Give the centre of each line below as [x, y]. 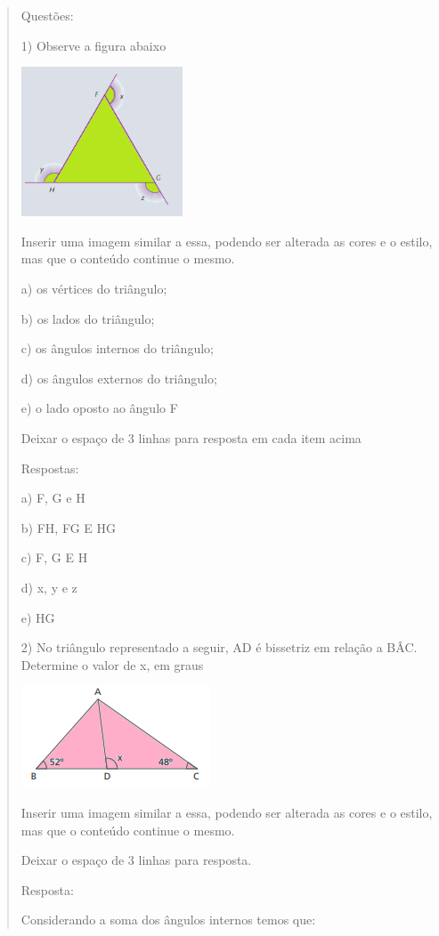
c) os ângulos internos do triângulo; [117, 348]
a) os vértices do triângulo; [94, 288]
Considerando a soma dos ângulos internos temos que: [168, 920]
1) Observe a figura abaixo [93, 45]
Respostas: [50, 468]
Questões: [47, 15]
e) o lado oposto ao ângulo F [99, 408]
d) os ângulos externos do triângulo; [119, 378]
